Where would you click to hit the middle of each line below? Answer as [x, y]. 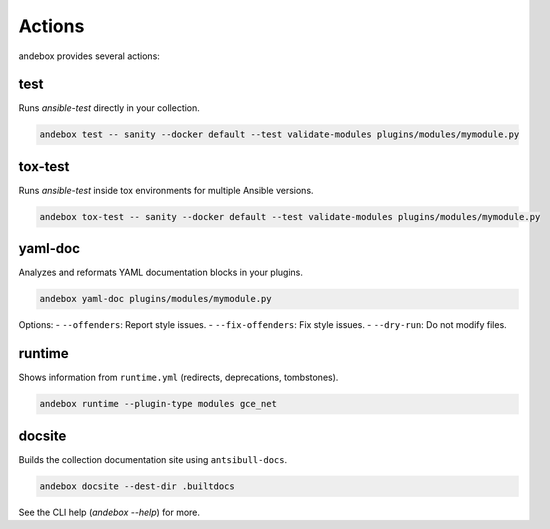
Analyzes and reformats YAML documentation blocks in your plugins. [161, 272]
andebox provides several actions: [89, 56]
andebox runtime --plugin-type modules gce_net [158, 404]
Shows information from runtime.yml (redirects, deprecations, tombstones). [178, 377]
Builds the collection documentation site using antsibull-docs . [153, 459]
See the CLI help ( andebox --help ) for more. [109, 512]
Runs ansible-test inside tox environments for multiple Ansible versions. [166, 190]
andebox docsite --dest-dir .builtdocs [137, 486]
